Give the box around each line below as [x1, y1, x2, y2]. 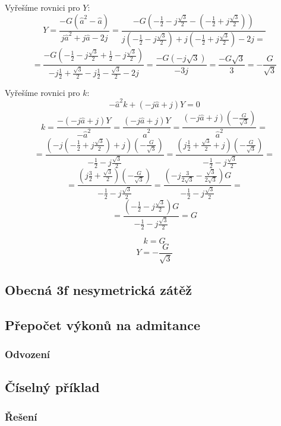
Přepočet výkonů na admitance [5, 315, 200, 334]
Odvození [5, 346, 50, 361]
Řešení [5, 409, 37, 424]
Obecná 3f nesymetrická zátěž [5, 280, 192, 298]
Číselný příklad [5, 378, 100, 396]
